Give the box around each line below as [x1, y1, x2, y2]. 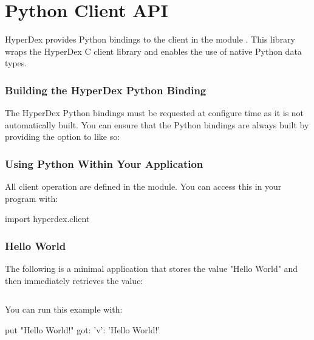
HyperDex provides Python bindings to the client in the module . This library [5, 33, 296, 46]
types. [5, 57, 27, 69]
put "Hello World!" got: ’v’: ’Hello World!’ [5, 323, 160, 336]
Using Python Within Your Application [5, 156, 203, 171]
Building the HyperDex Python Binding [5, 82, 206, 97]
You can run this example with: [5, 303, 123, 316]
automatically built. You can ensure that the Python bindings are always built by [5, 118, 309, 131]
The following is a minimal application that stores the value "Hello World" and [5, 262, 298, 275]
